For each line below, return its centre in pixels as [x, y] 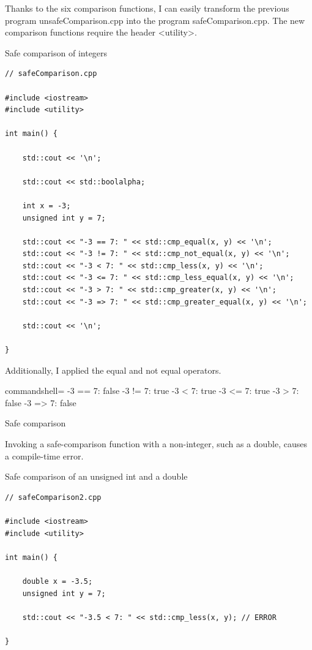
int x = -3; [46, 206]
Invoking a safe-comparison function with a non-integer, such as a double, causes [156, 444]
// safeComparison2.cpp [53, 497]
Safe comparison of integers [56, 52]
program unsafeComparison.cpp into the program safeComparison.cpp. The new [155, 20]
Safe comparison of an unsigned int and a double [96, 476]
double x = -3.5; [58, 581]
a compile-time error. [44, 455]
